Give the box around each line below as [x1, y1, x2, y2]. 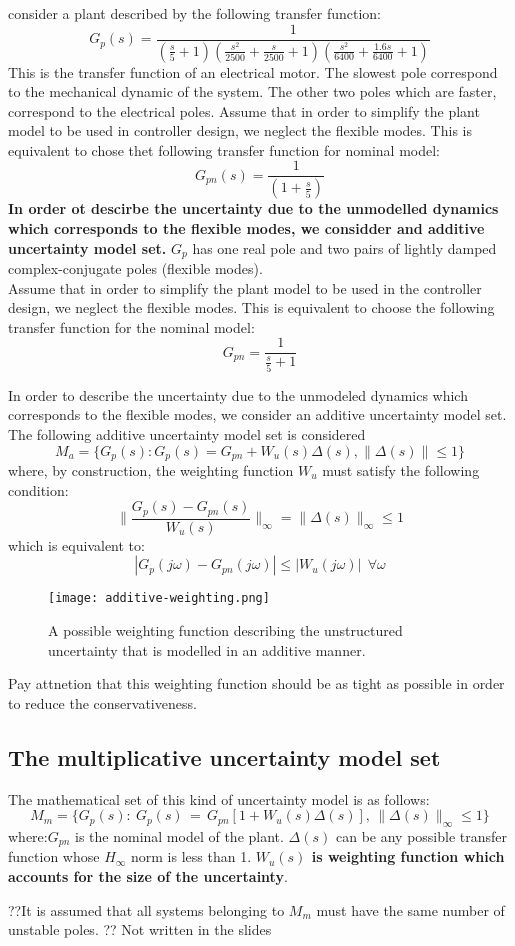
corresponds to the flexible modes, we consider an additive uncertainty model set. [8, 404, 507, 425]
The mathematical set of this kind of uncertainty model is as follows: [8, 788, 430, 809]
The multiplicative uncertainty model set [8, 741, 441, 772]
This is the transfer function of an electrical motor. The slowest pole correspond [8, 61, 498, 82]
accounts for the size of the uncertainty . [8, 865, 288, 886]
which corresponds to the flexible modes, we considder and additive [8, 217, 485, 238]
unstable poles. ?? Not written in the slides [8, 919, 272, 940]
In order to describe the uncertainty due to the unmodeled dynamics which [8, 384, 468, 405]
